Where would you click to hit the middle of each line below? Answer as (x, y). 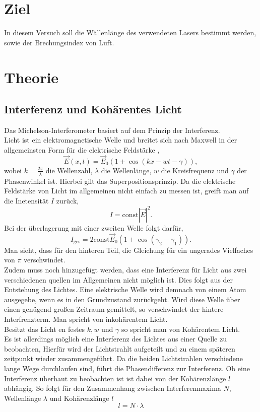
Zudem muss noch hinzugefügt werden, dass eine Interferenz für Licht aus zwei (125, 269)
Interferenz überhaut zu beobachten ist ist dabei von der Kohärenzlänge (115, 378)
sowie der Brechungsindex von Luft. (59, 42)
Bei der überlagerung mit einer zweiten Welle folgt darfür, (94, 228)
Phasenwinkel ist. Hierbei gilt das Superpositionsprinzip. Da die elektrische (120, 181)
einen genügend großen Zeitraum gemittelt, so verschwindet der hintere (114, 309)
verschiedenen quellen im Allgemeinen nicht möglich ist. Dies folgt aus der (118, 279)
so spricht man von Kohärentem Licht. (181, 329)
